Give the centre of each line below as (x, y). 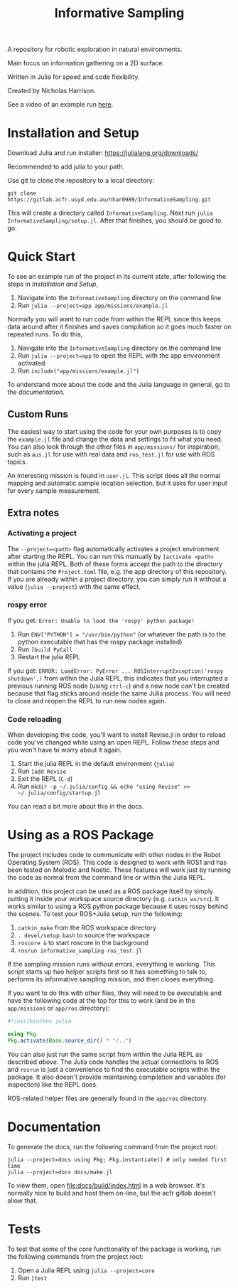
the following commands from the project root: (75, 1256)
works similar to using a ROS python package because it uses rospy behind (118, 906)
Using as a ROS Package (81, 835)
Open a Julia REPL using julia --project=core (86, 1270)
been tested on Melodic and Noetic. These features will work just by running (119, 870)
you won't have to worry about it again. (65, 750)
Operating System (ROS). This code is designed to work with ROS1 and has (117, 863)
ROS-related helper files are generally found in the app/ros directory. (108, 1098)
